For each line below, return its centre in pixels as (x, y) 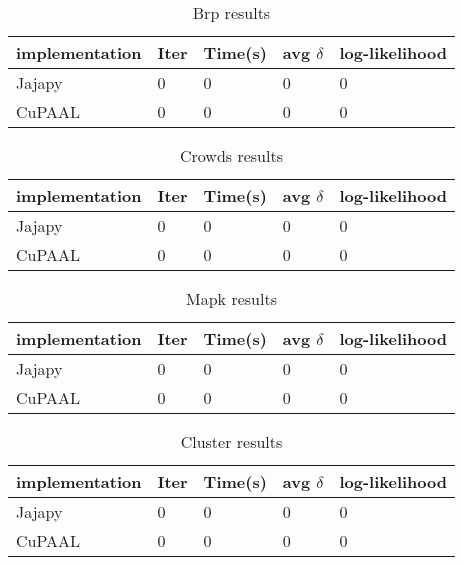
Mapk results (231, 298)
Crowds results (231, 155)
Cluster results (231, 441)
